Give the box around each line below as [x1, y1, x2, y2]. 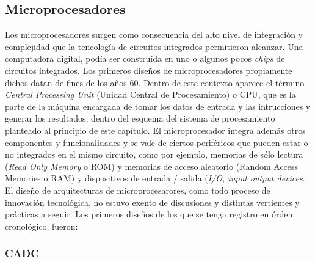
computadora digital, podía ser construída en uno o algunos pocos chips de [5, 52, 285, 65]
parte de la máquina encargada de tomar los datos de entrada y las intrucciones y [5, 100, 311, 112]
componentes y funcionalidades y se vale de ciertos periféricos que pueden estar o [5, 136, 308, 148]
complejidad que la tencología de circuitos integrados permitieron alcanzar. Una [5, 40, 303, 53]
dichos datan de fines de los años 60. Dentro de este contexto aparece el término [5, 76, 305, 89]
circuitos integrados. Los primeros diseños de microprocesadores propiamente [5, 64, 292, 76]
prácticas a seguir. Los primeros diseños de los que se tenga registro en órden [5, 208, 293, 220]
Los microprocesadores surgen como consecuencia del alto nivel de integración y [5, 28, 303, 41]
